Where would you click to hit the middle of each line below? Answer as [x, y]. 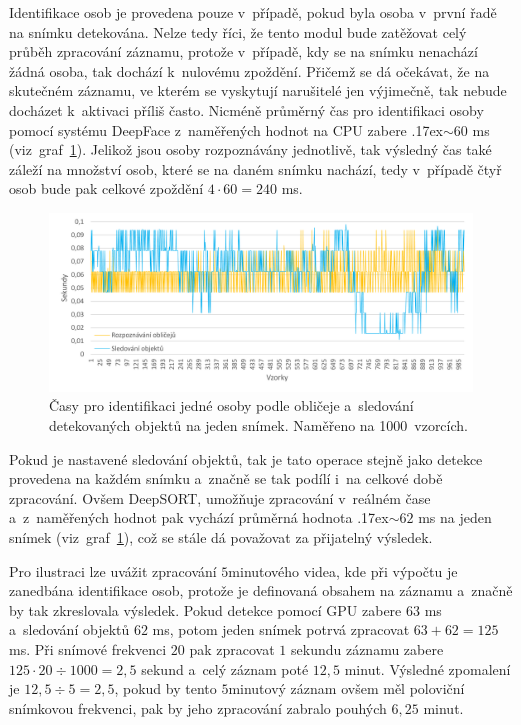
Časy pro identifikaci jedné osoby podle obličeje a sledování [231, 405]
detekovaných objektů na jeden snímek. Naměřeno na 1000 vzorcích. [258, 425]
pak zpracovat [232, 648]
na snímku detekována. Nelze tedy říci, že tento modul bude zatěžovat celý [238, 31]
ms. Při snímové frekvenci [88, 648]
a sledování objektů [69, 629]
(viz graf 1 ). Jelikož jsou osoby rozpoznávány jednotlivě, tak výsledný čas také [250, 149]
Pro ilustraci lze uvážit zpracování [113, 570]
